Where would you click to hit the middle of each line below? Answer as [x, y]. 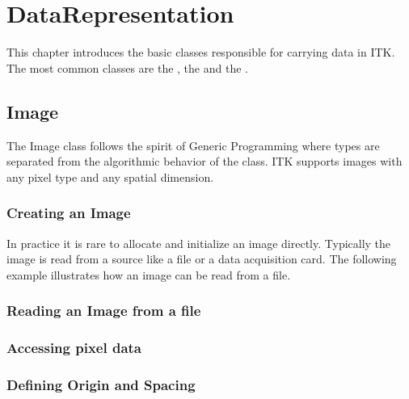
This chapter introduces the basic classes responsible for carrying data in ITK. [201, 52]
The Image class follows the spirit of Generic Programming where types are [193, 145]
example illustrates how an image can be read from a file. [149, 274]
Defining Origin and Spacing [101, 384]
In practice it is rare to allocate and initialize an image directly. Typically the [199, 243]
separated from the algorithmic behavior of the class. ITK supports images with [204, 161]
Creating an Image [69, 213]
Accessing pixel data [74, 348]
